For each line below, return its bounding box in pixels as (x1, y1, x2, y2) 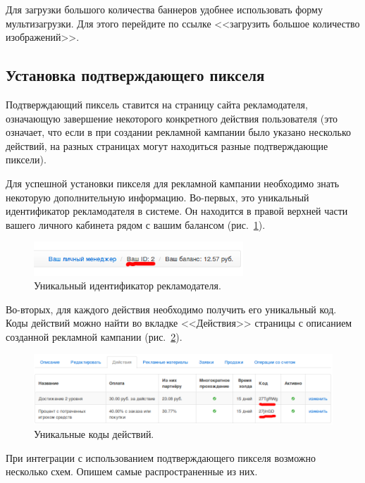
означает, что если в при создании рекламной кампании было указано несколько (6, 125, 352, 139)
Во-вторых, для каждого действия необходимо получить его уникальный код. (6, 301, 337, 316)
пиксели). (6, 152, 47, 167)
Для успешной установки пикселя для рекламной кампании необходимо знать (6, 175, 340, 190)
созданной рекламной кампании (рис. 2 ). (6, 330, 182, 344)
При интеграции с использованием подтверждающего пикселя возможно (6, 450, 316, 465)
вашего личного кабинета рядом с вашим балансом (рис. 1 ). (6, 217, 266, 232)
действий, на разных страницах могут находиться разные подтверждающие (6, 138, 328, 153)
